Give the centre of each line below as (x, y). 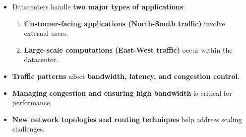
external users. (46, 33)
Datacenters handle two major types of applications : (99, 6)
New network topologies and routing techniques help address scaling (127, 119)
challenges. (28, 129)
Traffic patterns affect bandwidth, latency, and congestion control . (126, 76)
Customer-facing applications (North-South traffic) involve (124, 23)
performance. (32, 103)
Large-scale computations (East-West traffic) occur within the (128, 49)
